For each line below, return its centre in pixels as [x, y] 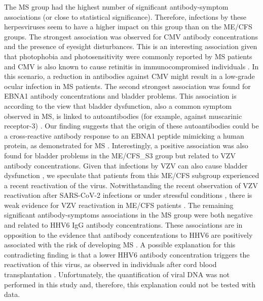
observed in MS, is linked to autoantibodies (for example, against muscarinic [123, 116]
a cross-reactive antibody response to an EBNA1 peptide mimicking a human [124, 135]
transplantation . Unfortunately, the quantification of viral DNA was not [117, 274]
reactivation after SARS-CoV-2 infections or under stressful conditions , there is [128, 195]
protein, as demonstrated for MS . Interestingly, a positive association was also [126, 145]
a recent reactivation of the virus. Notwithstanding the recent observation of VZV [131, 185]
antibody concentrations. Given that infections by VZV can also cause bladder [126, 165]
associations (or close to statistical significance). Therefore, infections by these [125, 16]
